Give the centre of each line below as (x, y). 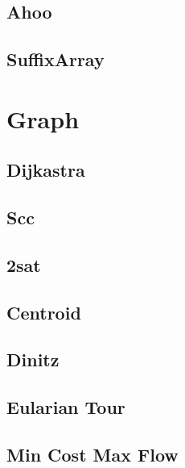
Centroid (44, 312)
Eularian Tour (66, 407)
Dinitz (33, 359)
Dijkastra (46, 170)
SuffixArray (55, 59)
